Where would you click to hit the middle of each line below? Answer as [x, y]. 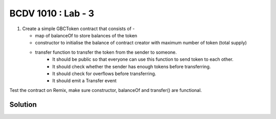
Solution [23, 105]
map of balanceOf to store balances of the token [86, 35]
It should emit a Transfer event [85, 81]
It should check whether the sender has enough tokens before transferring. [132, 66]
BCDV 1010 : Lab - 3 [52, 13]
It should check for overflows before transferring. [104, 74]
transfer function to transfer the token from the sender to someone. [106, 52]
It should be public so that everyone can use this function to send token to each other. [143, 59]
